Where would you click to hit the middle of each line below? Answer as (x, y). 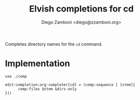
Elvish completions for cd (81, 9)
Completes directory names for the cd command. (54, 44)
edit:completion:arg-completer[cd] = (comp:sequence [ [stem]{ (70, 85)
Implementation (38, 64)
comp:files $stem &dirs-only (47, 89)
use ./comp (16, 76)
